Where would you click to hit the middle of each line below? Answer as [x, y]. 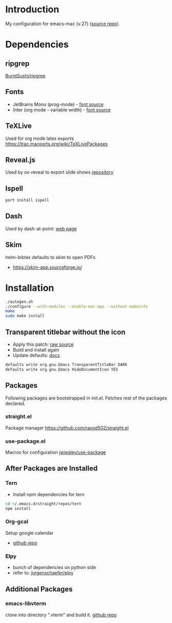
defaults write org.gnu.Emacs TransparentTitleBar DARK [66, 364]
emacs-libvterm [26, 603]
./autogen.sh [19, 302]
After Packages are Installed [51, 469]
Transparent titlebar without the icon [65, 332]
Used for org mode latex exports [40, 138]
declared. [15, 403]
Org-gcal [17, 522]
